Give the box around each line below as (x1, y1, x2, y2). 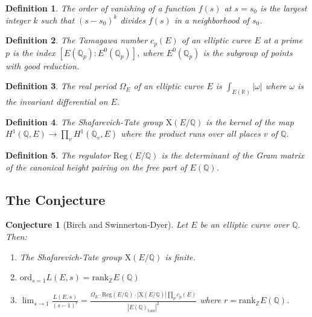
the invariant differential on (5, 95, 108, 108)
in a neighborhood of (174, 13, 249, 26)
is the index (13, 46, 56, 58)
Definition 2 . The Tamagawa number (5, 34, 148, 46)
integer (5, 13, 31, 26)
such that (40, 13, 75, 26)
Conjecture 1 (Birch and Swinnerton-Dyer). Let (5, 218, 188, 231)
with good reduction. (5, 59, 80, 72)
